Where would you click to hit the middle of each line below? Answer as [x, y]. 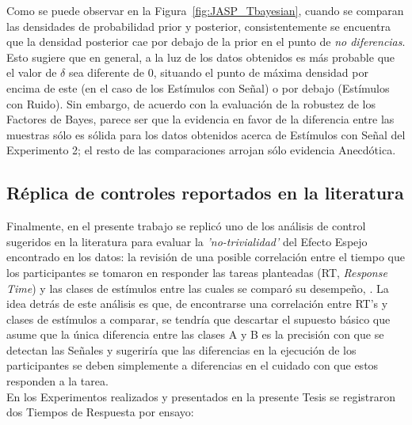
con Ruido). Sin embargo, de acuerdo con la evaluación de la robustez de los [191, 103]
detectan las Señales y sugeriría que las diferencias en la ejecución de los [181, 349]
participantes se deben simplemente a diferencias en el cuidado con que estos [193, 365]
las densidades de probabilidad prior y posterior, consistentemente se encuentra [198, 26]
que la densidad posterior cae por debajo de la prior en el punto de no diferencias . [206, 42]
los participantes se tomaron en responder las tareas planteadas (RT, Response [197, 272]
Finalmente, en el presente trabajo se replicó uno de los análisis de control [186, 226]
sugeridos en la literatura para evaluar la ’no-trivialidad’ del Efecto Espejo [187, 241]
